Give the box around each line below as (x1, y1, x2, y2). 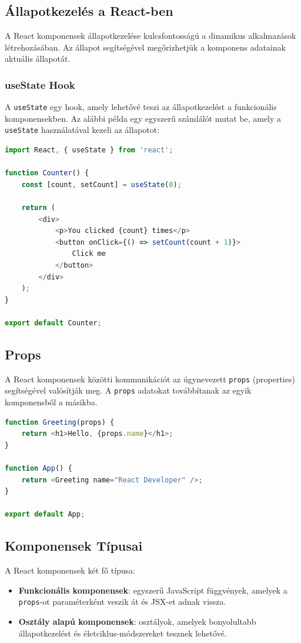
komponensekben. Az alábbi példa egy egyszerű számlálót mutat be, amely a (5, 112, 282, 124)
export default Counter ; (5, 319, 102, 328)
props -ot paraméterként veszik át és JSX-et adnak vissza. (18, 595, 226, 608)
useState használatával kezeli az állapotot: (5, 124, 160, 136)
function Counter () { (5, 169, 89, 178)
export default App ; (5, 510, 85, 519)
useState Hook (5, 77, 75, 92)
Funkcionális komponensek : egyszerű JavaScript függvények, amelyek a (18, 584, 287, 596)
